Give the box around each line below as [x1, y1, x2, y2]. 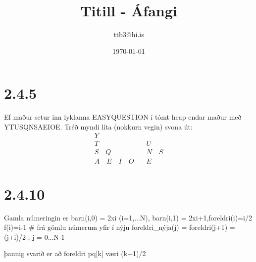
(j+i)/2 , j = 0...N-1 [4, 231, 65, 242]
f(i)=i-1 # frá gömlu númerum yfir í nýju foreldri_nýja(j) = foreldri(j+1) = [4, 222, 235, 232]
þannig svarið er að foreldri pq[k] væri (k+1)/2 [4, 248, 146, 259]
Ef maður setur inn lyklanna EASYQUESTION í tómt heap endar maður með [4, 112, 242, 122]
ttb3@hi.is [113, 29, 144, 40]
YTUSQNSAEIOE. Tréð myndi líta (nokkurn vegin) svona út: [4, 121, 193, 131]
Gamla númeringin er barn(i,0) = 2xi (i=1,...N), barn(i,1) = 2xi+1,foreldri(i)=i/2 [4, 212, 252, 222]
